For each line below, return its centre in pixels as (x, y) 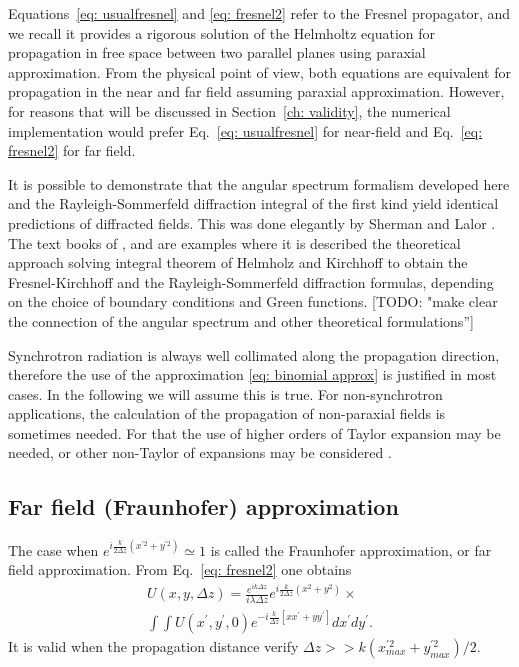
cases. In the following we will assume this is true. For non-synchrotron (225, 393)
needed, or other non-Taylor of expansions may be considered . (200, 452)
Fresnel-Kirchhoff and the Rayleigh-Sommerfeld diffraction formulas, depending (251, 281)
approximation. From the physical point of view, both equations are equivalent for (260, 71)
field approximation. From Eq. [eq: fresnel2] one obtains (180, 569)
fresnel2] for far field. (72, 150)
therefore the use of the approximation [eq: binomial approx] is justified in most (252, 374)
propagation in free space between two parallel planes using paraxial (217, 52)
